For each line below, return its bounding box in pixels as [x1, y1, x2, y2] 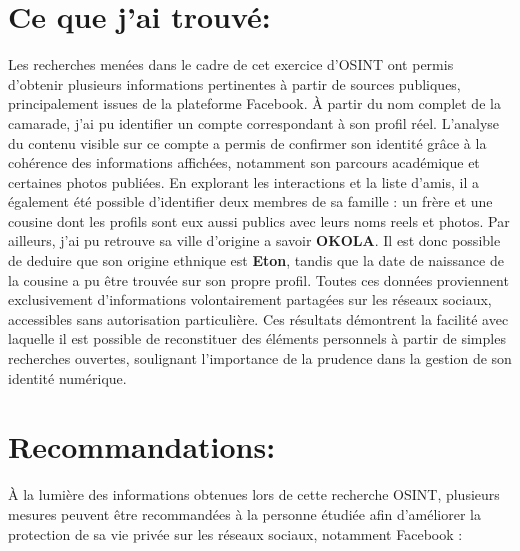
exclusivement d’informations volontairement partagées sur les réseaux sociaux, [8, 289, 492, 310]
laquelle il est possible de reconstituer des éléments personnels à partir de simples [8, 328, 506, 349]
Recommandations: [8, 426, 276, 467]
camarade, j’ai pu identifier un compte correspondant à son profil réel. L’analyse [8, 112, 500, 133]
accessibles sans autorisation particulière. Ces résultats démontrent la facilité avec [8, 308, 509, 329]
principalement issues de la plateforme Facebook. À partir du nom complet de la [8, 93, 501, 114]
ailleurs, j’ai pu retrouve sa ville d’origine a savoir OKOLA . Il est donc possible [8, 230, 501, 251]
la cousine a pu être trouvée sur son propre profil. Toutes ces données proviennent [8, 269, 509, 290]
